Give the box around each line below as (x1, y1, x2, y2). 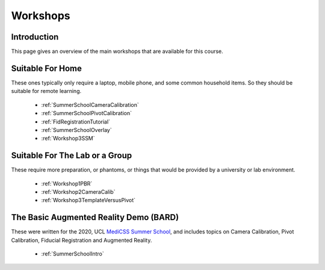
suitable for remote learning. (11, 88, 81, 95)
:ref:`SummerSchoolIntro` (41, 250, 105, 257)
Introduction (11, 32, 59, 42)
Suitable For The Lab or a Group (11, 151, 132, 161)
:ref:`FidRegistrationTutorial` (41, 118, 111, 125)
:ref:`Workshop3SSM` (41, 135, 96, 142)
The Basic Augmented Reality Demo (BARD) (11, 212, 179, 223)
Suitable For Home (11, 63, 82, 73)
